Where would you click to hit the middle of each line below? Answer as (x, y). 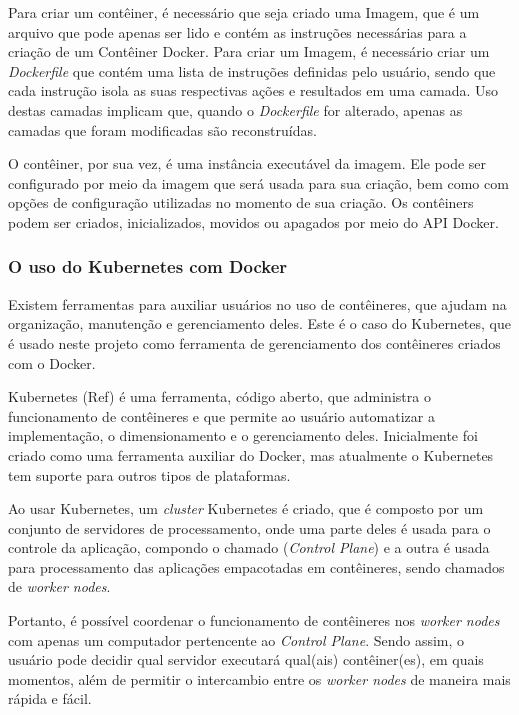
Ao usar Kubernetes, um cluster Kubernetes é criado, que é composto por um (246, 508)
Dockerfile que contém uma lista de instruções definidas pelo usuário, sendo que (252, 70)
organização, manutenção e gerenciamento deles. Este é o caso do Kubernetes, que (259, 323)
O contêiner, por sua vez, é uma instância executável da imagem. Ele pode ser (247, 163)
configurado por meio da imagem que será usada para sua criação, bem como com (258, 182)
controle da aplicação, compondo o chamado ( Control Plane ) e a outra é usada (249, 547)
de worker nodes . (59, 586)
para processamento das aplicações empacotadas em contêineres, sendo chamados (256, 566)
